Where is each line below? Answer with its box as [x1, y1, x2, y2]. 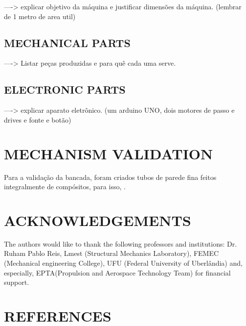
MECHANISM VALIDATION [4, 143, 213, 163]
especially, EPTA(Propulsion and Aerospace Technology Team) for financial [4, 267, 231, 277]
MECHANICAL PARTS [4, 35, 131, 50]
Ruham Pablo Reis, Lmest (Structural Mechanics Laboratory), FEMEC [4, 248, 219, 258]
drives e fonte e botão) [4, 114, 71, 125]
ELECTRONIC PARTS [4, 82, 126, 97]
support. [4, 277, 29, 287]
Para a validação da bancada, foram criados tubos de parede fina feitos [4, 172, 217, 182]
